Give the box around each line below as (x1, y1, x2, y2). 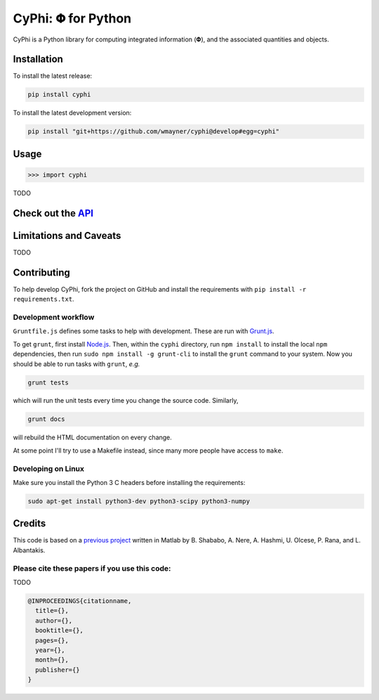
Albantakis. (13, 545, 46, 555)
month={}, (35, 656, 69, 664)
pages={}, (35, 636, 69, 644)
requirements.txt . (13, 295, 74, 304)
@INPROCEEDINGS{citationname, (27, 597, 132, 604)
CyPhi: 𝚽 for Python (13, 11, 132, 26)
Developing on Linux (13, 464, 84, 474)
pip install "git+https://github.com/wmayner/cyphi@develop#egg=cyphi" (27, 127, 280, 136)
